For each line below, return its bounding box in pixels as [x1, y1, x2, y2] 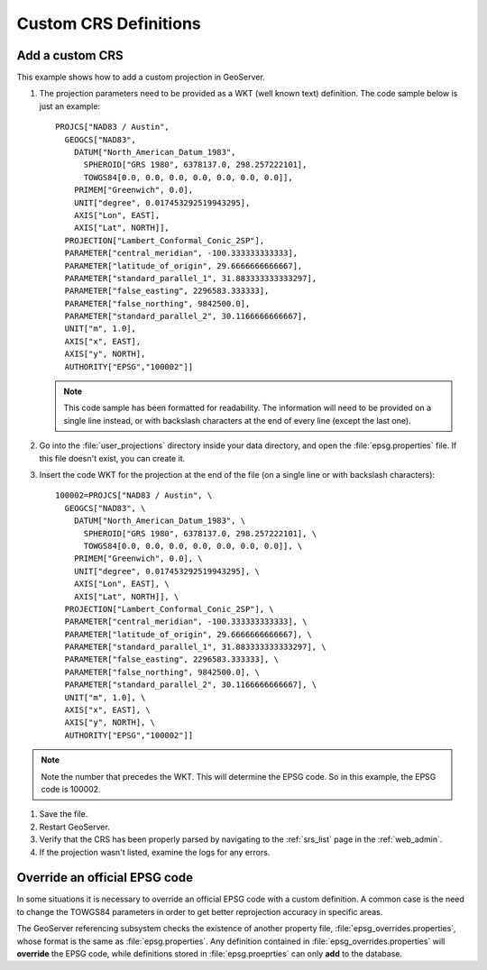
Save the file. [39, 809, 88, 819]
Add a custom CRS [16, 48, 124, 63]
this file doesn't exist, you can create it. [39, 453, 186, 463]
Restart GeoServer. [39, 821, 110, 832]
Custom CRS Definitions [16, 14, 202, 33]
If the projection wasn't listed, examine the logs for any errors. [39, 846, 271, 857]
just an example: [39, 100, 101, 112]
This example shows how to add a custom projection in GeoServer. [16, 72, 265, 83]
